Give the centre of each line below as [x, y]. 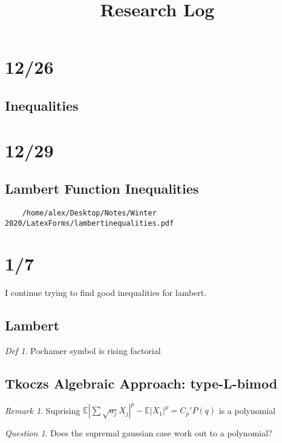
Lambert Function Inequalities [102, 189]
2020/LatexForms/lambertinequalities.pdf [90, 223]
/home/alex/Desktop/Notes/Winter [89, 213]
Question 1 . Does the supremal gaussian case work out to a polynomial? [139, 433]
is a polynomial [247, 410]
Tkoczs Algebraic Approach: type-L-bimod [141, 383]
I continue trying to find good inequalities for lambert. [106, 293]
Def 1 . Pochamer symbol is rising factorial [83, 351]
